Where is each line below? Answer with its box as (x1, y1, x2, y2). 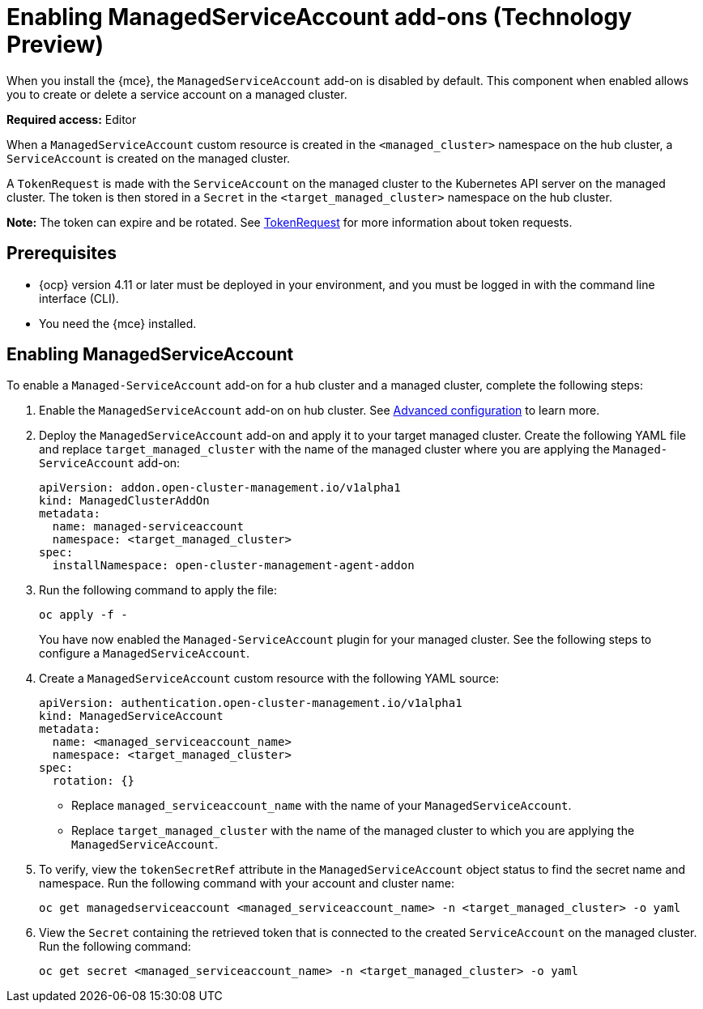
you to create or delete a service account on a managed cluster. (6, 87, 347, 101)
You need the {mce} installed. (39, 316, 197, 330)
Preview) (6, 31, 104, 58)
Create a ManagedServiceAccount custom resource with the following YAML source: (39, 671, 500, 686)
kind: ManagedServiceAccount (39, 709, 224, 723)
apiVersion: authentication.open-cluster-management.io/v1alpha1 (39, 696, 462, 710)
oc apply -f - (39, 608, 128, 622)
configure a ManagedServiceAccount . (39, 646, 250, 661)
